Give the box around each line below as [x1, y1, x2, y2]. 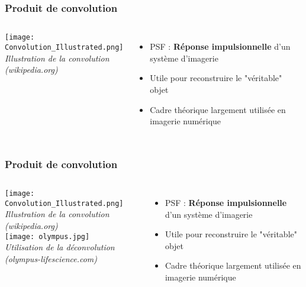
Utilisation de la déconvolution [5, 241, 115, 253]
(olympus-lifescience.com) [5, 252, 98, 265]
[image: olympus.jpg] [5, 232, 90, 241]
